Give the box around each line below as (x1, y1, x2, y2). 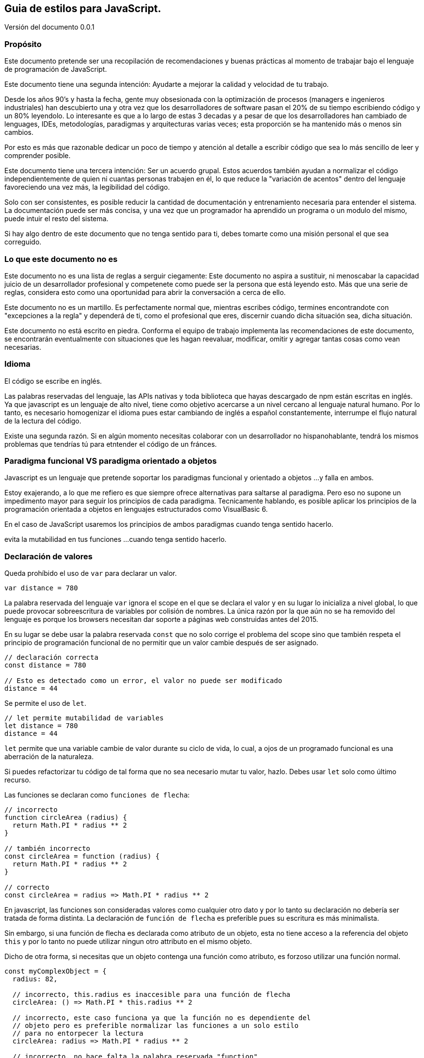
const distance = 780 (4, 661, 86, 669)
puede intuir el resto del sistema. (4, 214, 109, 223)
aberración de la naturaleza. (4, 752, 94, 761)
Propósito (4, 39, 42, 49)
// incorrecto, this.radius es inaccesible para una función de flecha (12, 991, 291, 999)
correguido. (4, 238, 42, 246)
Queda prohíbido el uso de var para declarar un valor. (4, 569, 177, 578)
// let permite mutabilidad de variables (4, 714, 164, 722)
